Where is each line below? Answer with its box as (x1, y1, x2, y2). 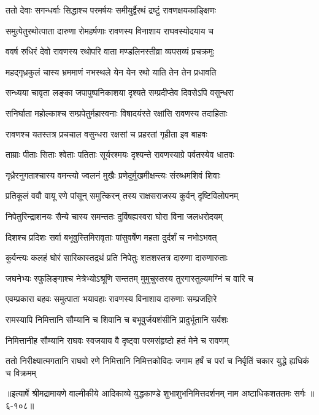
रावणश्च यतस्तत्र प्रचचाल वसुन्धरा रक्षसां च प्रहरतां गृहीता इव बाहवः (6, 127, 207, 140)
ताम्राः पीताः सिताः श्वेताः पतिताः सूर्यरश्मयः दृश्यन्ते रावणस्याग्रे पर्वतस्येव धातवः (6, 148, 234, 161)
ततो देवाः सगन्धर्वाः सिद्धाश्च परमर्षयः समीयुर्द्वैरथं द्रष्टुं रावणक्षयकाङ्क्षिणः (6, 4, 217, 16)
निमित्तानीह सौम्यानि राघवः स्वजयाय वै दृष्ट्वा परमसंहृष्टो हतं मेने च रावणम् (6, 333, 229, 346)
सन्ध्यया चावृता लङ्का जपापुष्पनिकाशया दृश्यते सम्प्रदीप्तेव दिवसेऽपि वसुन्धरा (6, 86, 234, 99)
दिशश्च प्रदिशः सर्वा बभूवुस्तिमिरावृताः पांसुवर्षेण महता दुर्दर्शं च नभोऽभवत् (6, 230, 217, 243)
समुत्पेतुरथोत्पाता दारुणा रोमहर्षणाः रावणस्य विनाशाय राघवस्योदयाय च (6, 24, 213, 37)
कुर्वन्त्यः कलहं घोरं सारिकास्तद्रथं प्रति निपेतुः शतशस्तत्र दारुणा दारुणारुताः (6, 251, 228, 264)
